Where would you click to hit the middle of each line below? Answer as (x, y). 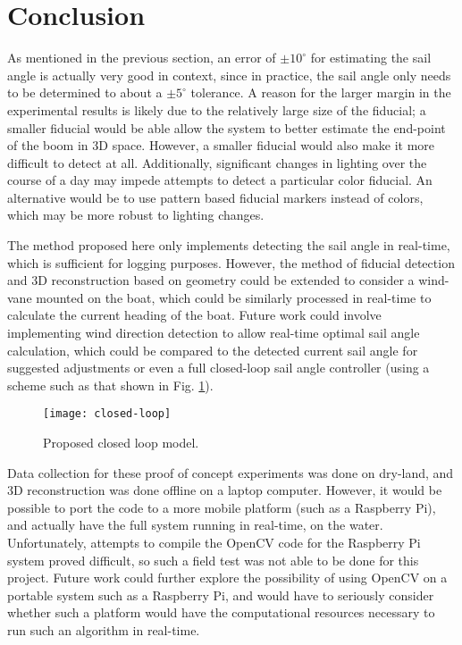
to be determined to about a (85, 92)
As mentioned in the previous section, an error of (142, 58)
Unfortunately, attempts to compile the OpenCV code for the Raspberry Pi (214, 543)
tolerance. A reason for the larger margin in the (321, 92)
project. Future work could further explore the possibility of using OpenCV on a (227, 578)
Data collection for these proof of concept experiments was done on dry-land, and (231, 472)
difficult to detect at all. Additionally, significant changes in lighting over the (217, 162)
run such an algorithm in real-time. (104, 630)
